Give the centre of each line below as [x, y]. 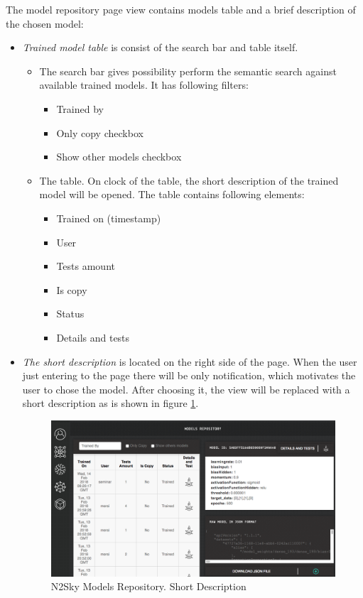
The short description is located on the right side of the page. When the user [190, 361]
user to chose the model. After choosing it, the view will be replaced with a [186, 389]
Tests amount [86, 266]
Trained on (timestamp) [109, 218]
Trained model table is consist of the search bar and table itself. [160, 47]
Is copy [72, 289]
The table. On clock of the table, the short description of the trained [189, 180]
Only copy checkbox [100, 132]
